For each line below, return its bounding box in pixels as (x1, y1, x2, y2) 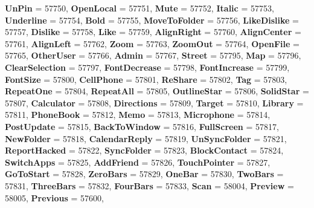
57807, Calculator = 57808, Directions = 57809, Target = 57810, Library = (5, 96, 304, 109)
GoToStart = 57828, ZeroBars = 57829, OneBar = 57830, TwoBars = (5, 167, 284, 180)
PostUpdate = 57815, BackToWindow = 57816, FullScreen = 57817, (5, 120, 279, 132)
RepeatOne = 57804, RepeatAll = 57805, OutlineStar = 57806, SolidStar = (5, 85, 309, 97)
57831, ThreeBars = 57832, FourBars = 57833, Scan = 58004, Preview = (5, 179, 294, 192)
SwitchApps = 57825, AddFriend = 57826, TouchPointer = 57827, (5, 155, 271, 168)
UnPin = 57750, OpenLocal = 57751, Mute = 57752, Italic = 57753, (5, 2, 274, 14)
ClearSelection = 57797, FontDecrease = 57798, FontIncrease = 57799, (5, 60, 290, 73)
